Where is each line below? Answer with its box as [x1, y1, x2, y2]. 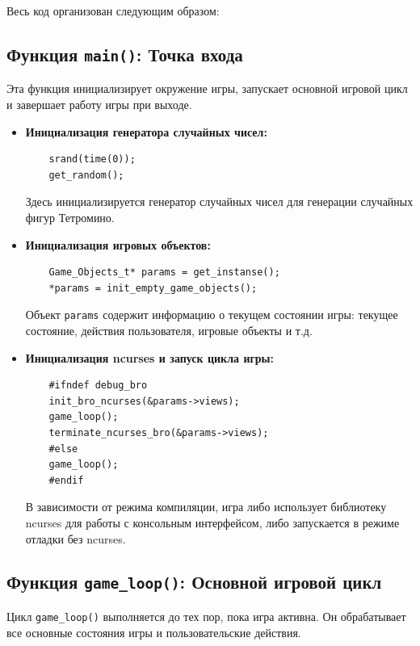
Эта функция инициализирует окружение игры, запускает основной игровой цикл [6, 80, 408, 97]
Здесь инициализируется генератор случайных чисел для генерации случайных [25, 193, 414, 210]
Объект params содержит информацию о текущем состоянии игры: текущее [25, 306, 398, 323]
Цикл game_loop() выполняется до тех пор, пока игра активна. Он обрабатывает [6, 607, 406, 624]
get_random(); [48, 169, 124, 181]
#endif [48, 474, 84, 486]
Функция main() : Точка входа [6, 41, 243, 66]
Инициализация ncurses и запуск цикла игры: [25, 349, 274, 366]
